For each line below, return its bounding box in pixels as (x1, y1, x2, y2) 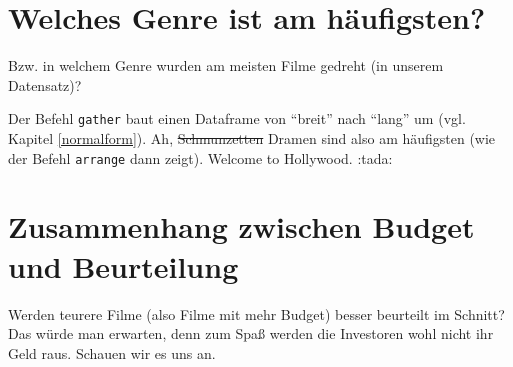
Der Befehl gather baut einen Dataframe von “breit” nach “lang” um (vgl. (8, 108, 466, 129)
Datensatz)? (8, 74, 82, 95)
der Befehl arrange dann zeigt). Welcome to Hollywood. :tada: (8, 147, 393, 168)
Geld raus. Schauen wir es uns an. (8, 342, 216, 363)
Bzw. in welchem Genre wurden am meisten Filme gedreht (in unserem (8, 55, 444, 76)
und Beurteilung (8, 245, 239, 286)
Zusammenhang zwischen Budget (8, 206, 475, 247)
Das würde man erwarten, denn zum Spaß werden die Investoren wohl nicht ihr (8, 323, 494, 344)
